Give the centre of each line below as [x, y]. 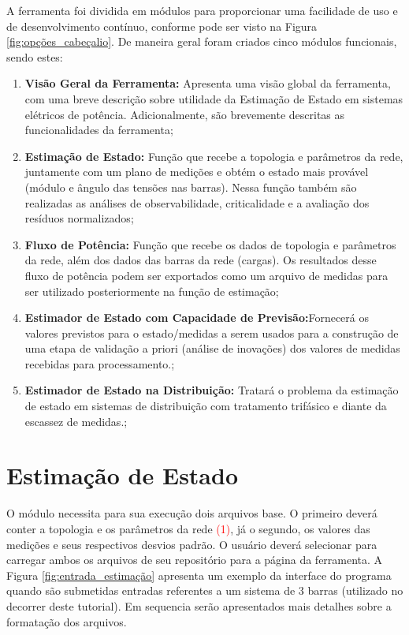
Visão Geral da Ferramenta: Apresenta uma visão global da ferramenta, [208, 83]
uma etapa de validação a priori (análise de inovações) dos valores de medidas [212, 348]
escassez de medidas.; [76, 421]
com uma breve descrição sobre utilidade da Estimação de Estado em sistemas [214, 98]
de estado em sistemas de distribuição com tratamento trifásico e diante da [206, 406]
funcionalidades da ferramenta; [99, 130]
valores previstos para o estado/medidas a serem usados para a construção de [212, 332]
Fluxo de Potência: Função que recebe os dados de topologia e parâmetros [210, 244]
